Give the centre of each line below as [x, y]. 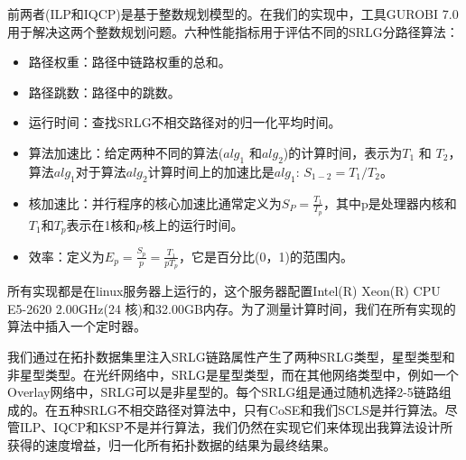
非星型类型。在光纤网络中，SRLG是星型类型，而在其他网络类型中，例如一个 [233, 374]
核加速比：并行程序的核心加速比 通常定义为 [155, 202]
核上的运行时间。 [193, 224]
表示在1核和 [101, 224]
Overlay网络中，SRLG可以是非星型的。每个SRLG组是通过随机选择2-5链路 [223, 392]
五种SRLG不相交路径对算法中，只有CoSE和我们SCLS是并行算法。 [251, 409]
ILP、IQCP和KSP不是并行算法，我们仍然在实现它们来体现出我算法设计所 [236, 427]
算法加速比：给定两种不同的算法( [126, 152]
